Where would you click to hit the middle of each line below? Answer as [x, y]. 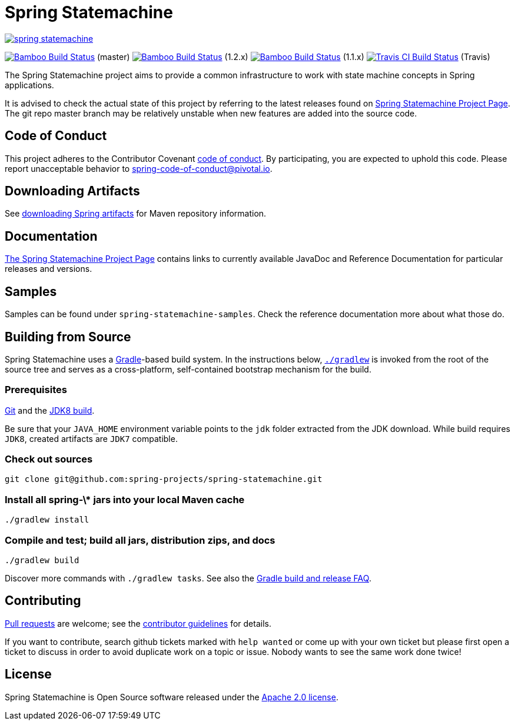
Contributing [43, 601]
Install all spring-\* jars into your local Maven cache [125, 499]
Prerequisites [36, 390]
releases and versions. [49, 269]
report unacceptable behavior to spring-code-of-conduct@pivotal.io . [139, 168]
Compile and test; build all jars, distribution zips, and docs [140, 540]
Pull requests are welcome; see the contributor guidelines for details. [138, 623]
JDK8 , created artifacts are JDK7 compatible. [91, 438]
